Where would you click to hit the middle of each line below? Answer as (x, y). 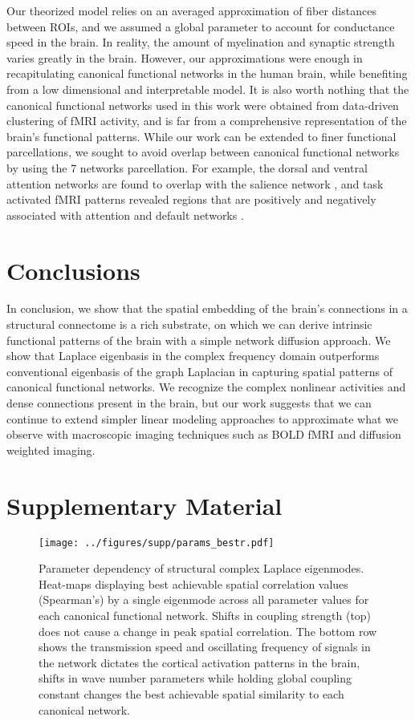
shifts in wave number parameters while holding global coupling (195, 678)
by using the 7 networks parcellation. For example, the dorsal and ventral (187, 167)
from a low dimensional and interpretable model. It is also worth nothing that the (208, 89)
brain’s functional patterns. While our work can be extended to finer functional (201, 136)
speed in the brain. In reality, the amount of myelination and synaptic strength (201, 42)
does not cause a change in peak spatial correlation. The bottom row (208, 631)
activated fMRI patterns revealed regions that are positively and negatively (191, 199)
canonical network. (84, 709)
